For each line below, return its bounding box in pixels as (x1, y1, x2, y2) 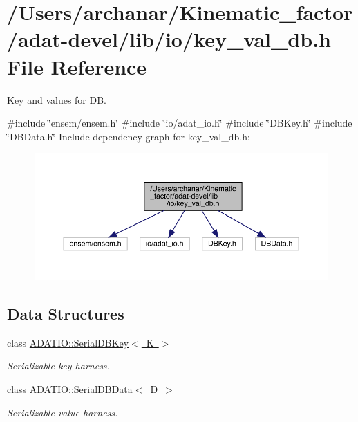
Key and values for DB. (7, 92, 107, 107)
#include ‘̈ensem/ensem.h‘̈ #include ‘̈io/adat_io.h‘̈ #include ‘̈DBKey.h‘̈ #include (7, 116, 352, 130)
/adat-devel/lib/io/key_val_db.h (7, 25, 331, 53)
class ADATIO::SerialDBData (7, 381, 133, 396)
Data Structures (7, 302, 124, 324)
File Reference (7, 52, 147, 80)
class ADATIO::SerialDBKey (7, 335, 129, 349)
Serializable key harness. (7, 358, 110, 373)
